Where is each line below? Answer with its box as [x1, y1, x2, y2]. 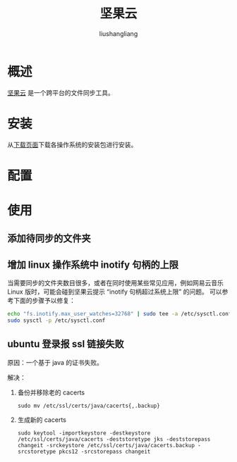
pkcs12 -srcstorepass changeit [59, 448, 151, 455]
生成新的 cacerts [17, 416, 67, 424]
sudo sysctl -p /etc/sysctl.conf [7, 317, 106, 324]
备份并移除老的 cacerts [17, 388, 85, 397]
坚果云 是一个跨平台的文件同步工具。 [7, 88, 114, 96]
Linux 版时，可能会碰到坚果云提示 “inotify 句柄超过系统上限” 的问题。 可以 [7, 287, 222, 296]
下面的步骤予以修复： [13, 296, 75, 305]
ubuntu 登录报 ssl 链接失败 [7, 338, 125, 350]
